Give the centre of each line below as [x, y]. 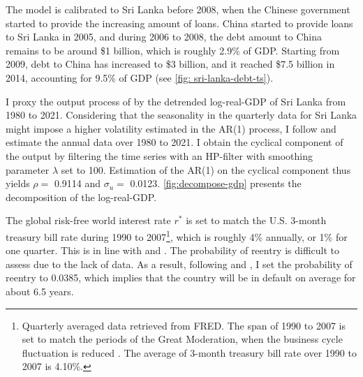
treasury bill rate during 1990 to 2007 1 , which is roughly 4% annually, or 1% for [177, 235]
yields [18, 183]
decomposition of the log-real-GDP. [81, 197]
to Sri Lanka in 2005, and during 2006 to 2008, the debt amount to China [164, 37]
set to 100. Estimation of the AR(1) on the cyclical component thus [206, 169]
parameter [28, 169]
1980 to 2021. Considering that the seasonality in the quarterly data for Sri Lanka [181, 115]
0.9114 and [77, 183]
